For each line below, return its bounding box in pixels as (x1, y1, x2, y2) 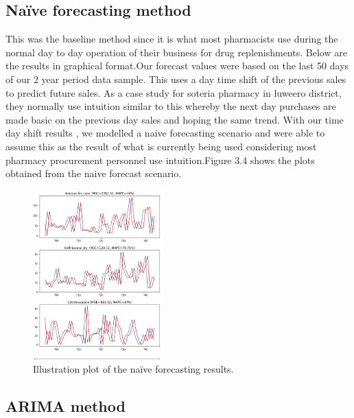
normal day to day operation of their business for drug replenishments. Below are (5, 45, 347, 59)
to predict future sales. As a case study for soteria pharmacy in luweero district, (5, 85, 342, 100)
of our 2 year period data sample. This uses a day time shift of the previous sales (5, 71, 346, 86)
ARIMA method (5, 395, 126, 417)
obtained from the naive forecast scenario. (5, 166, 182, 181)
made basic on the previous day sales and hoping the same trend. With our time (5, 112, 344, 126)
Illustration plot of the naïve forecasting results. (33, 362, 234, 376)
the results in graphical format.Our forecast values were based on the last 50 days (5, 58, 349, 73)
